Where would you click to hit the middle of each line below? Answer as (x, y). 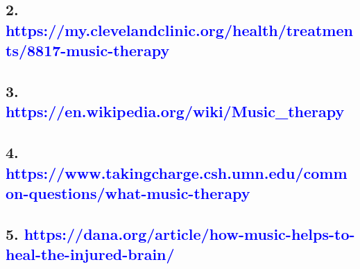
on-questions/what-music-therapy (128, 192)
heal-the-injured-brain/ (90, 254)
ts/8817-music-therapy (88, 50)
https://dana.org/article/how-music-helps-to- (189, 233)
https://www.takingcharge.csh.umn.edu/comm (177, 172)
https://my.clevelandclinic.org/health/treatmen (179, 29)
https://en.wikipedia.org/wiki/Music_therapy (175, 111)
